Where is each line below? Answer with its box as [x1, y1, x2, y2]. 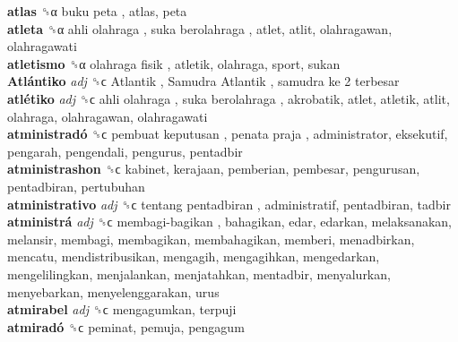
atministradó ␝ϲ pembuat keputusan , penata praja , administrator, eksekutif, [7, 124, 448, 143]
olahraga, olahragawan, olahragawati [7, 107, 208, 125]
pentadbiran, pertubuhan [7, 176, 145, 195]
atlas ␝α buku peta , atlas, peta [7, 2, 187, 20]
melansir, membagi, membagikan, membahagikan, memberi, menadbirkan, [7, 229, 415, 248]
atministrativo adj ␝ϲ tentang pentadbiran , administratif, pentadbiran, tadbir [7, 194, 451, 213]
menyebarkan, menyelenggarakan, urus [7, 282, 220, 301]
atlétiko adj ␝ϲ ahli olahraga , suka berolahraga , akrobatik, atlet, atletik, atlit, [7, 89, 450, 107]
